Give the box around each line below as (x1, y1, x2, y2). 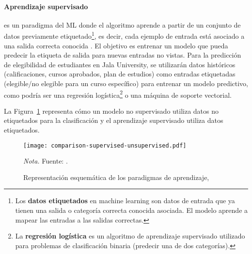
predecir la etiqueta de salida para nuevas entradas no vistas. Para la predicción (4, 50, 241, 60)
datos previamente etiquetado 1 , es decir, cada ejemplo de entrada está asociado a (4, 30, 245, 41)
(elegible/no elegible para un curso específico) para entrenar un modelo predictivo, (4, 78, 249, 89)
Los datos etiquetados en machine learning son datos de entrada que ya (15, 195, 235, 206)
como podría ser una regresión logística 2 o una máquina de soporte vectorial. (4, 88, 232, 100)
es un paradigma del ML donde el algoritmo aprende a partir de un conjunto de (4, 19, 241, 30)
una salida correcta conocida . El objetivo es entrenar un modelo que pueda (4, 40, 228, 50)
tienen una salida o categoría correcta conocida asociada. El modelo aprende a (15, 205, 248, 215)
